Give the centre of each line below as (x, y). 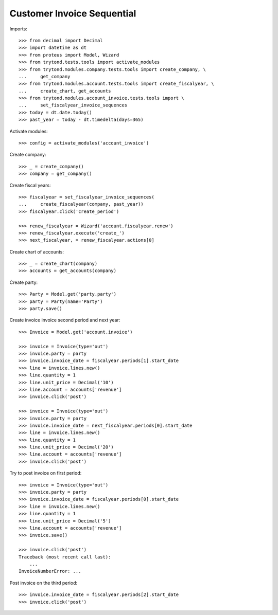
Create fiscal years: (30, 185)
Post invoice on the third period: (43, 583)
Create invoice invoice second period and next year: (65, 320)
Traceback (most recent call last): (65, 557)
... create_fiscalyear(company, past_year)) (81, 204)
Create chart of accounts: (37, 251)
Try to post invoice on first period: (46, 473)
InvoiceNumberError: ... (50, 571)
